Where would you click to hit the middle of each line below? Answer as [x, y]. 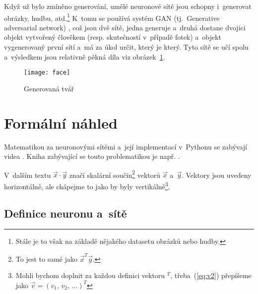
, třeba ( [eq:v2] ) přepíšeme [211, 275]
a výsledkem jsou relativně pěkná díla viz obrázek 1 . [85, 56]
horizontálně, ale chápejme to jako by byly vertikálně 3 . [87, 185]
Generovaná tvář [49, 88]
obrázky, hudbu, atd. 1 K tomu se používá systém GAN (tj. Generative [112, 17]
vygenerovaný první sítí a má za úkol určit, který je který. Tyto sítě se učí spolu [126, 47]
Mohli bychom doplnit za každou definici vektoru [90, 275]
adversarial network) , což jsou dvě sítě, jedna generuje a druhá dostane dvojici [125, 27]
